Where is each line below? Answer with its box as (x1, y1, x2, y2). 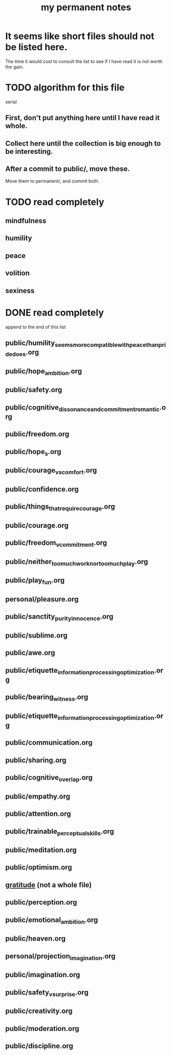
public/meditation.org (5, 846, 77, 854)
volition (5, 269, 30, 278)
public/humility (5, 338, 55, 347)
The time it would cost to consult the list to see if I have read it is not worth (5, 58, 163, 64)
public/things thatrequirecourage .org (5, 502, 115, 512)
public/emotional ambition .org (5, 915, 98, 925)
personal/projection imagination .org (5, 951, 116, 962)
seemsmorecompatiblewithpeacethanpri (54, 341, 166, 349)
